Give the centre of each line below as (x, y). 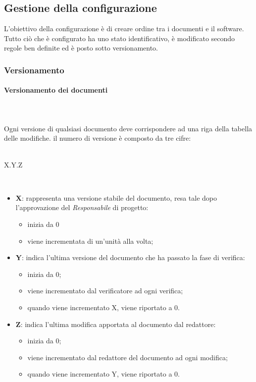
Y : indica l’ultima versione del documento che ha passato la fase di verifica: (130, 257)
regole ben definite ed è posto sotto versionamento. (81, 48)
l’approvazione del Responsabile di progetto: (82, 207)
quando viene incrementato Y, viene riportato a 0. (103, 374)
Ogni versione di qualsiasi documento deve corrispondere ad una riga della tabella (128, 128)
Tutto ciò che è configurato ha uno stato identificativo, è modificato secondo (120, 38)
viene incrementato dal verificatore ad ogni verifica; (105, 291)
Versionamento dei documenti (56, 90)
